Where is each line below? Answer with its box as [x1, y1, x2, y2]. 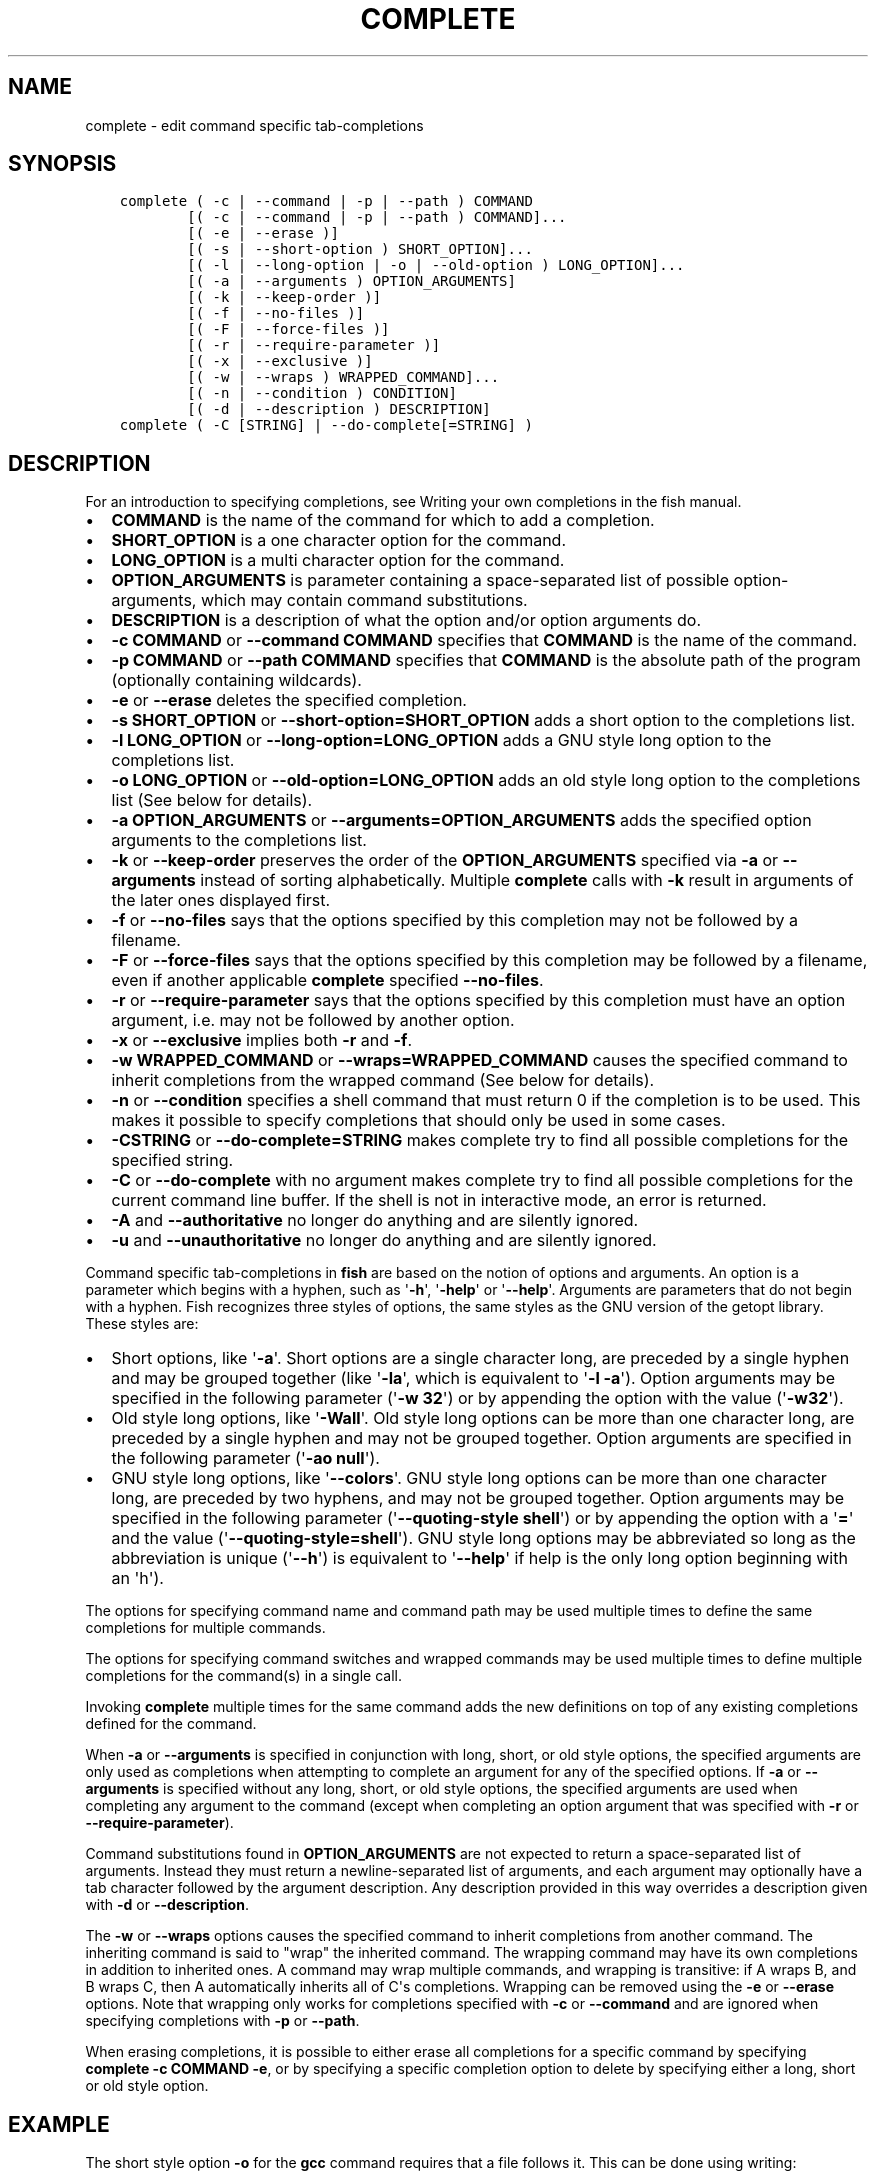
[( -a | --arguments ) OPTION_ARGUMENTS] [187, 273, 516, 290]
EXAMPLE [8, 2111, 110, 2137]
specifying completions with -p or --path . [85, 2012, 360, 2030]
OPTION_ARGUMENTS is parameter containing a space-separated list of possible [111, 570, 730, 591]
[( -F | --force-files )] [187, 321, 390, 338]
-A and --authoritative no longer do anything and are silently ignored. [111, 1210, 639, 1231]
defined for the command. [85, 1715, 257, 1733]
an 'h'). [111, 1568, 164, 1589]
